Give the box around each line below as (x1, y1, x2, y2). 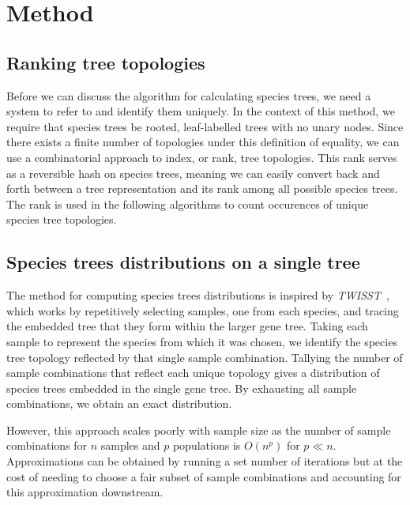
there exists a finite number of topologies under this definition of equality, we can (6, 134, 400, 150)
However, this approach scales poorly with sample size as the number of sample (6, 421, 391, 438)
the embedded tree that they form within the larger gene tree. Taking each (6, 318, 368, 334)
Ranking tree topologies (6, 50, 205, 74)
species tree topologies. (6, 211, 117, 228)
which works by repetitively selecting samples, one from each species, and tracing (6, 302, 399, 318)
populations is (172, 437, 241, 454)
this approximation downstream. (6, 484, 164, 500)
